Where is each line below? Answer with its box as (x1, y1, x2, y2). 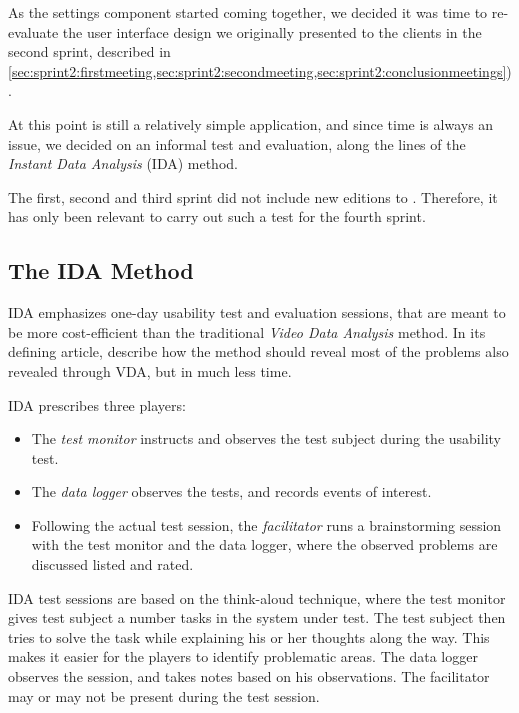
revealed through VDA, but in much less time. (8, 360, 292, 381)
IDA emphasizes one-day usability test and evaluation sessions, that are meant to (8, 302, 506, 323)
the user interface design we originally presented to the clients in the (62, 21, 482, 42)
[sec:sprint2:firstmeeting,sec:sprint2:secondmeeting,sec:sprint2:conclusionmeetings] (8, 60, 507, 81)
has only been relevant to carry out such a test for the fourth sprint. (8, 206, 426, 227)
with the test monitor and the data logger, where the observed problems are (31, 534, 498, 555)
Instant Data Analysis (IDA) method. (8, 153, 238, 174)
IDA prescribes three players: (8, 394, 186, 415)
